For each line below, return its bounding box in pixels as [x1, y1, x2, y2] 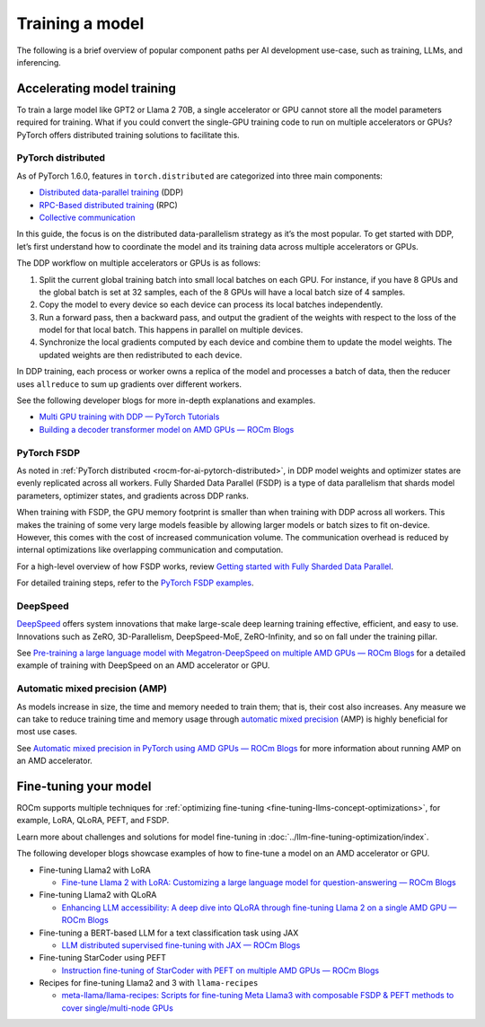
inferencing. [16, 57, 62, 67]
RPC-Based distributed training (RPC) [39, 199, 179, 210]
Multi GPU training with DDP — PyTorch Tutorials [39, 411, 220, 422]
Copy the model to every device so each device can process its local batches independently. [39, 299, 384, 310]
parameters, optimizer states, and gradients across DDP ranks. [16, 490, 249, 501]
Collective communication [39, 212, 136, 223]
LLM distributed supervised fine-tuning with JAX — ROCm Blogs [61, 939, 301, 951]
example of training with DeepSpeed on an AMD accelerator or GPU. [16, 660, 270, 671]
